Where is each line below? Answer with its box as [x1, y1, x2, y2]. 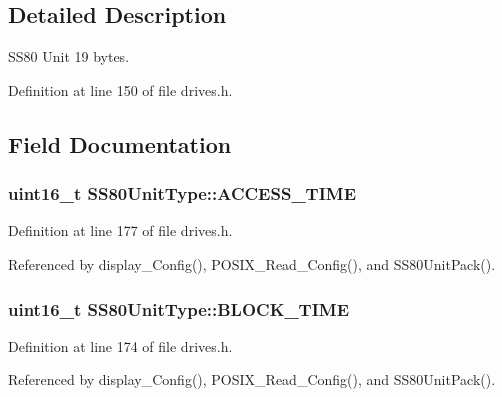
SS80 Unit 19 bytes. [8, 46, 130, 67]
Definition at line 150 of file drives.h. [8, 79, 233, 100]
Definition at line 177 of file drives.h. [8, 220, 233, 241]
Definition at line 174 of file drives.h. [8, 335, 233, 356]
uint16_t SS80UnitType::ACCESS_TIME [8, 181, 357, 206]
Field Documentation [8, 128, 232, 159]
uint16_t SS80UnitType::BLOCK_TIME [8, 296, 350, 321]
